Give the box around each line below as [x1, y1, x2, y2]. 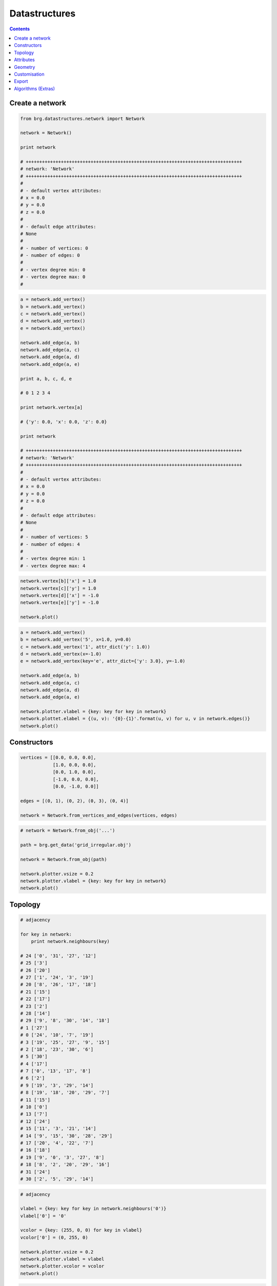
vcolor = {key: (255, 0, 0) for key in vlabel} [20, 1227, 142, 1233]
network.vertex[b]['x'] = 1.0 [20, 578, 96, 584]
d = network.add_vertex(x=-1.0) [20, 651, 102, 657]
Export [14, 78, 28, 84]
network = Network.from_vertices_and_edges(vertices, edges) [20, 812, 177, 818]
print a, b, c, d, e [20, 376, 72, 382]
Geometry [14, 64, 35, 70]
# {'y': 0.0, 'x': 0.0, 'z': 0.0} [20, 419, 107, 424]
